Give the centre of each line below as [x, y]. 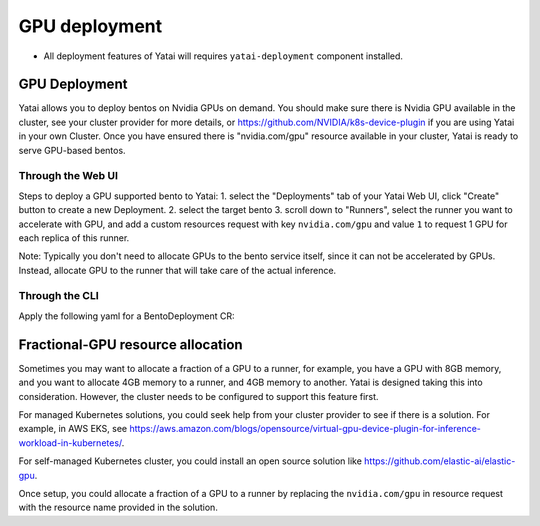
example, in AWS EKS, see [73, 429]
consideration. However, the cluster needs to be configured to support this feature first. [198, 396]
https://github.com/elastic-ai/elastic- [439, 461]
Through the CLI [58, 296]
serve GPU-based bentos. [72, 150]
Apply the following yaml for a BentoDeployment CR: [126, 316]
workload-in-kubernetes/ [70, 442]
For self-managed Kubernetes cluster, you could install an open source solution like [190, 461]
